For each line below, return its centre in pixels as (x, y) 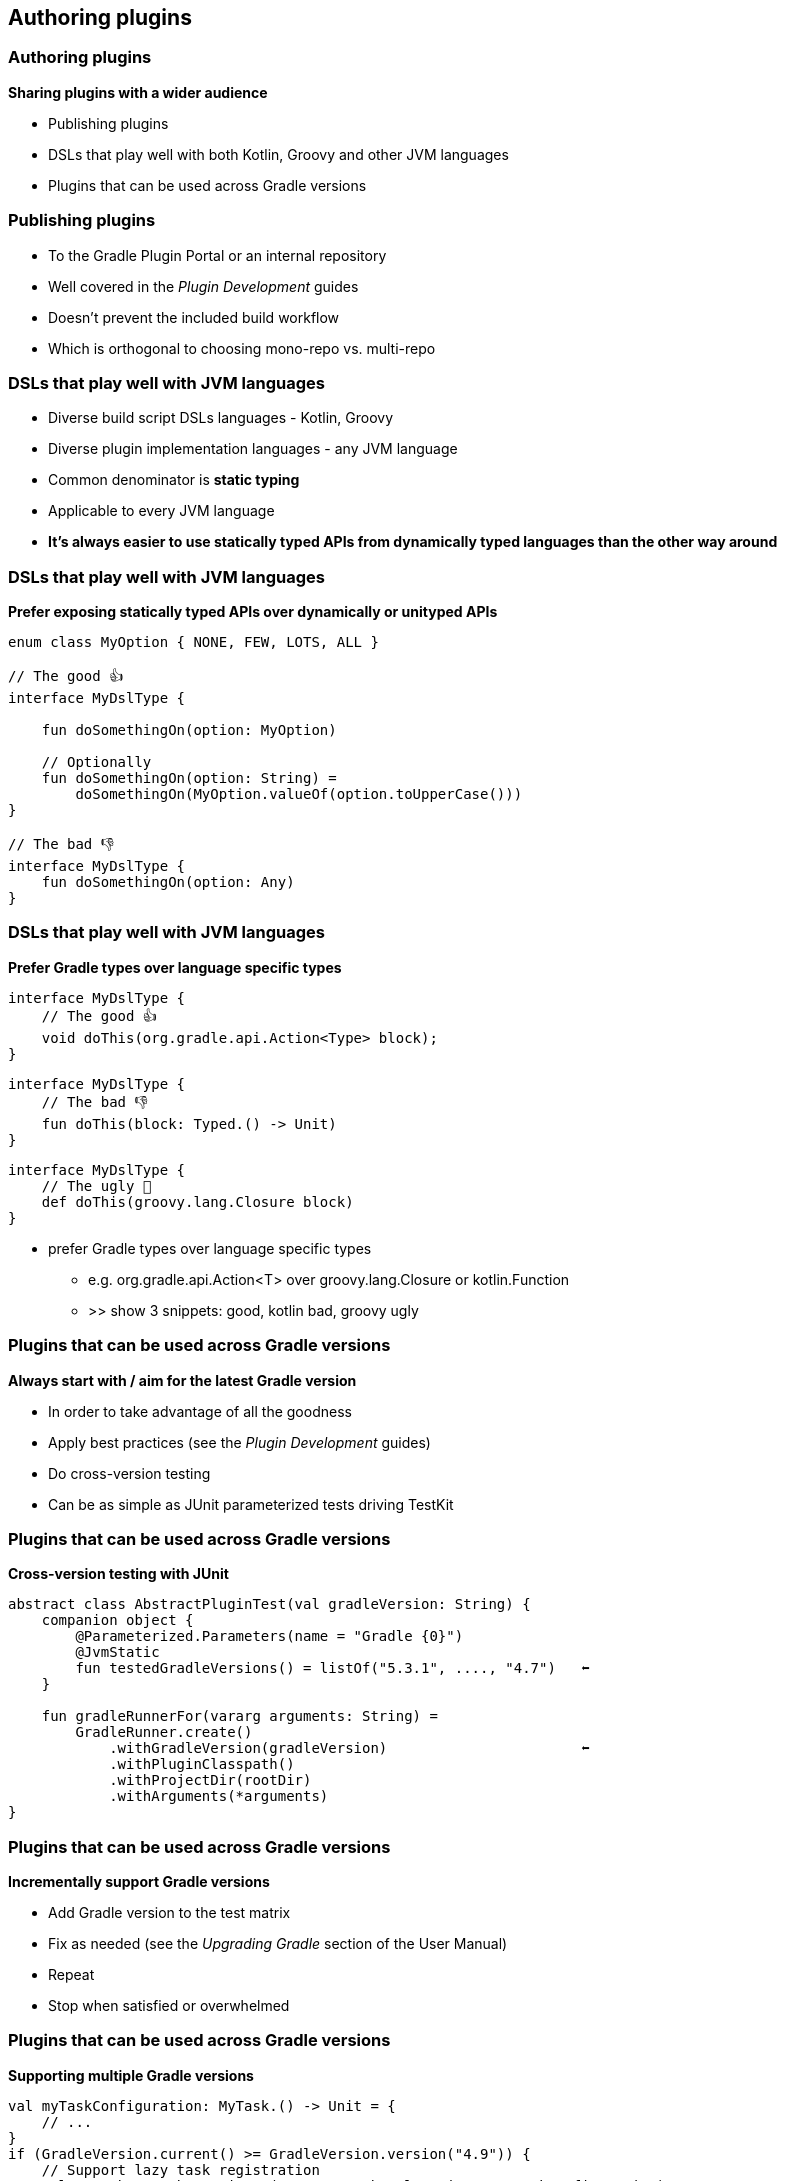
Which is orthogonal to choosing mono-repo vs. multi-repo (242, 348)
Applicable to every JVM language (161, 511)
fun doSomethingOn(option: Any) (168, 882)
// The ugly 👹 (96, 1185)
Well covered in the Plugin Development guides (203, 286)
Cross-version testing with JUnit (118, 1574)
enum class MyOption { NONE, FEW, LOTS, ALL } (193, 642)
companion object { (117, 1620)
